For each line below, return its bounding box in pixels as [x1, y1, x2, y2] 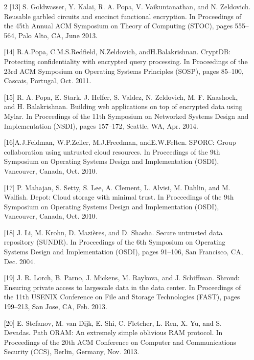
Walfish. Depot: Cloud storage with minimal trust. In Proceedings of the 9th [4, 192, 234, 202]
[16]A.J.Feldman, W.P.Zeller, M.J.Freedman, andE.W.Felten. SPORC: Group [4, 137, 236, 147]
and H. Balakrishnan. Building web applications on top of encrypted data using [4, 101, 243, 112]
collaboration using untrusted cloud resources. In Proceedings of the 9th [4, 146, 220, 157]
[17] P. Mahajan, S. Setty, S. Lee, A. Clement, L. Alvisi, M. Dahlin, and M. [4, 182, 231, 192]
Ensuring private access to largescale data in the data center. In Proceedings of [4, 282, 241, 292]
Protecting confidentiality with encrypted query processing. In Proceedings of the [4, 56, 248, 66]
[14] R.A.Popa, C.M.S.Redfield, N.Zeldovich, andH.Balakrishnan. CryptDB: [4, 46, 231, 57]
